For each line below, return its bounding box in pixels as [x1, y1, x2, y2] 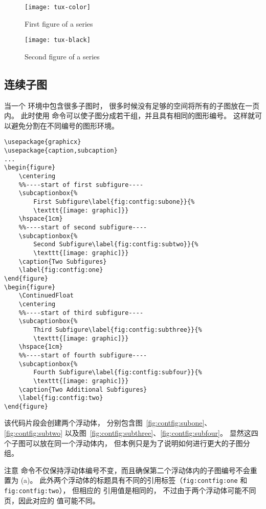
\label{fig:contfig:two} [18, 394, 103, 402]
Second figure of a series [25, 51, 100, 61]
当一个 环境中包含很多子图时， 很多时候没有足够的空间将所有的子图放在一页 [4, 100, 260, 111]
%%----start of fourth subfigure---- [18, 351, 147, 359]
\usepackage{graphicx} [4, 138, 81, 146]
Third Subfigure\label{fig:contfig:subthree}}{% [33, 326, 202, 333]
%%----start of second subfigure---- [18, 224, 147, 231]
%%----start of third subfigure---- [18, 309, 144, 316]
